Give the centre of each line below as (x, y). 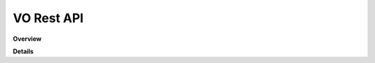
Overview (27, 39)
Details (23, 51)
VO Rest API (48, 18)
